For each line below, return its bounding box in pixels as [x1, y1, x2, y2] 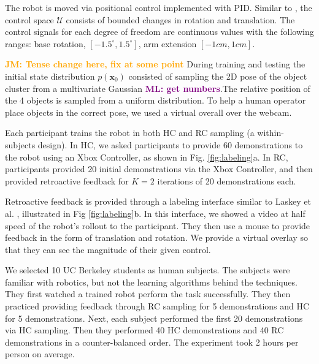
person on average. [5, 347, 75, 360]
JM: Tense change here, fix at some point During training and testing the [5, 58, 306, 70]
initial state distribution [5, 69, 95, 82]
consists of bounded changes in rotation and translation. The [66, 13, 295, 26]
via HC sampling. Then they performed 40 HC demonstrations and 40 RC [5, 324, 284, 336]
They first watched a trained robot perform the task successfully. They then [5, 287, 291, 300]
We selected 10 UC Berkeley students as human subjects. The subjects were [5, 264, 290, 276]
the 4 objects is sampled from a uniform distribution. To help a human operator [5, 94, 306, 107]
